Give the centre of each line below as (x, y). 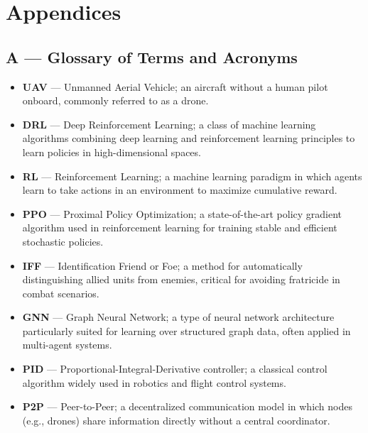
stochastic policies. (63, 241)
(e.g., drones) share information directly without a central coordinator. (176, 420)
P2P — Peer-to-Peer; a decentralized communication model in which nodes (188, 406)
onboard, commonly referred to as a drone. (115, 100)
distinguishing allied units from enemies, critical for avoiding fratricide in (181, 279)
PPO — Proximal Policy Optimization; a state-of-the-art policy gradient (182, 213)
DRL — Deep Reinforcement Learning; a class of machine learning (169, 124)
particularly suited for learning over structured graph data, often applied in (186, 330)
